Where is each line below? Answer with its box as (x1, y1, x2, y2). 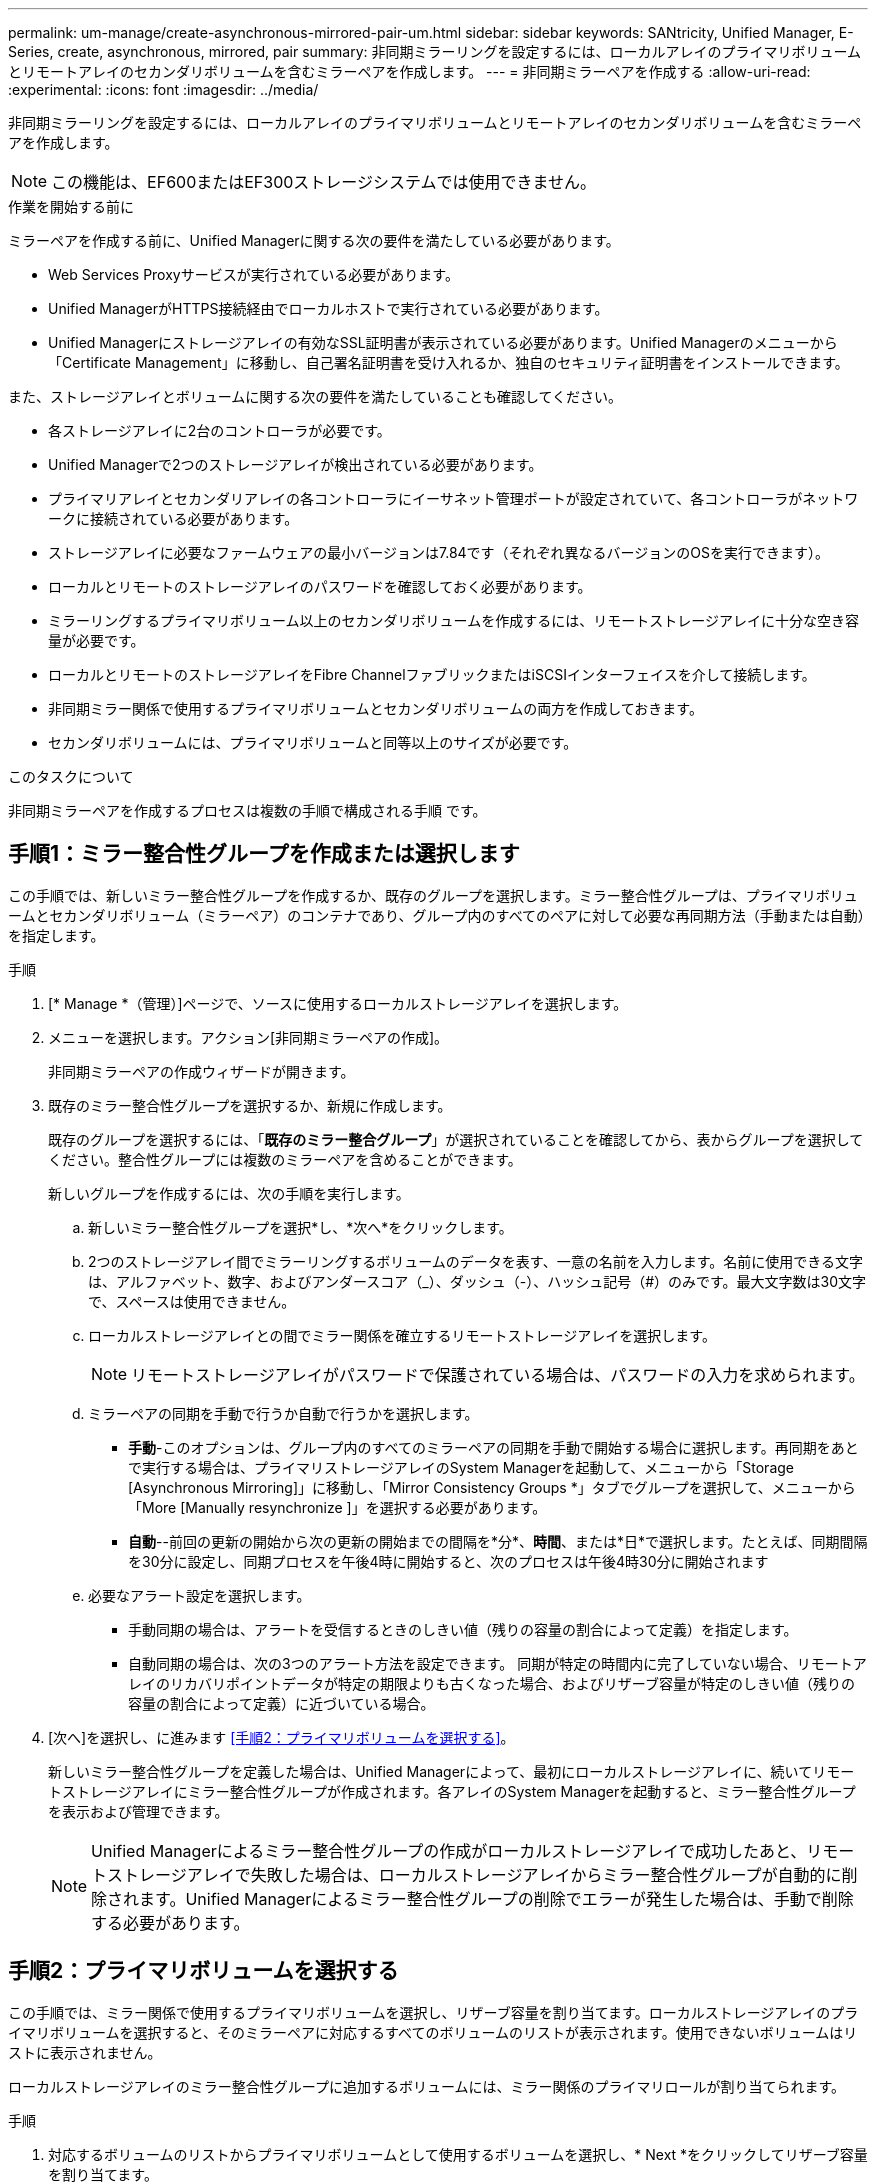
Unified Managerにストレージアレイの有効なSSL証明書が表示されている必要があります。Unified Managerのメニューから (48, 334, 838, 351)
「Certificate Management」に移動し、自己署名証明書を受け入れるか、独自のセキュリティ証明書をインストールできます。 (48, 354, 849, 371)
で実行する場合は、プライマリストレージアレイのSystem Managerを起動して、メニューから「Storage (128, 1458, 795, 1476)
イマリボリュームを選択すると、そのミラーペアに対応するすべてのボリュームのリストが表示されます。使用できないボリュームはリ (8, 2023, 858, 2041)
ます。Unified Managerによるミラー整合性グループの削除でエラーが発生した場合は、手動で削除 (139, 1888, 854, 1909)
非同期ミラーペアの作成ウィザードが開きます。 (48, 1062, 355, 1080)
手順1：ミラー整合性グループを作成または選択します (8, 841, 520, 867)
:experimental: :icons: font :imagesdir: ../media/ (8, 81, 319, 98)
